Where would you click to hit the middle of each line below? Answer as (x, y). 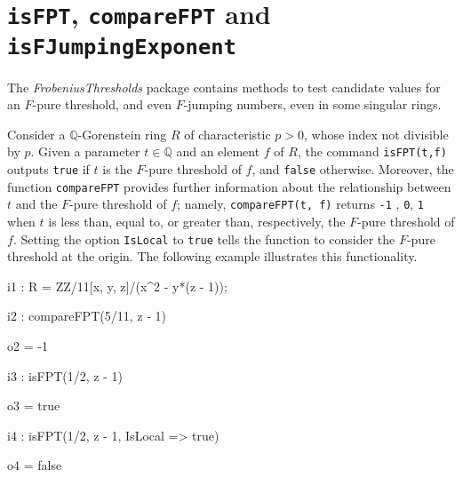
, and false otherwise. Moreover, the (353, 169)
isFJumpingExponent (122, 47)
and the (36, 204)
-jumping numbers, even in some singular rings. (312, 104)
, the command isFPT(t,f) (372, 151)
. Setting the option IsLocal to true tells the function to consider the (204, 238)
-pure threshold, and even (102, 104)
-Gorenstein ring (122, 134)
